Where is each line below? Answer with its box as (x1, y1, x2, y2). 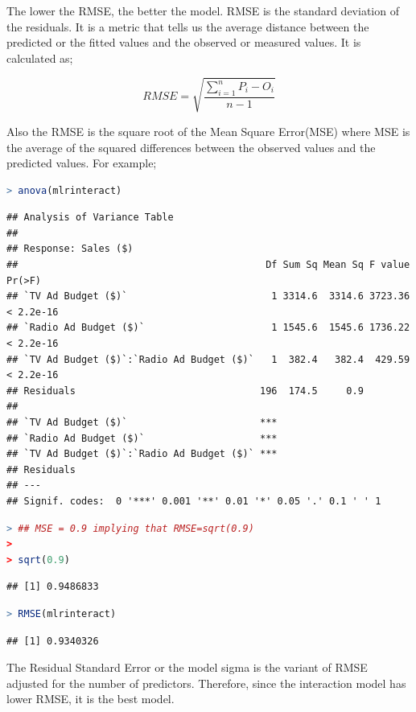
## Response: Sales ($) (6, 243, 134, 255)
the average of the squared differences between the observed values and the (6, 138, 376, 155)
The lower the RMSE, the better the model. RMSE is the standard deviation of (6, 2, 399, 19)
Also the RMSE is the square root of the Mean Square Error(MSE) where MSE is (6, 122, 410, 139)
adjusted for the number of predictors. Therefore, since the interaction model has (6, 674, 406, 691)
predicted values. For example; (6, 154, 157, 171)
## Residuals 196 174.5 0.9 (6, 385, 364, 397)
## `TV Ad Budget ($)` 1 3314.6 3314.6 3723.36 (6, 290, 410, 302)
